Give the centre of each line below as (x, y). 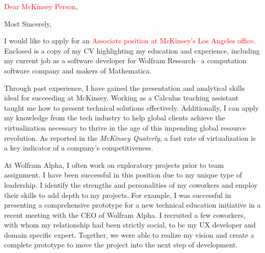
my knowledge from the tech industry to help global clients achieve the (115, 118)
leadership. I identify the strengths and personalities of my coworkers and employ (131, 184)
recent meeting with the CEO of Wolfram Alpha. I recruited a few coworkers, (125, 214)
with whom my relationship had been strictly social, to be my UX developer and (130, 225)
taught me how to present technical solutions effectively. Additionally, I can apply (131, 107)
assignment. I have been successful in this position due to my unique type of (123, 175)
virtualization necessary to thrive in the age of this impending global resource (125, 127)
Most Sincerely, (28, 23)
